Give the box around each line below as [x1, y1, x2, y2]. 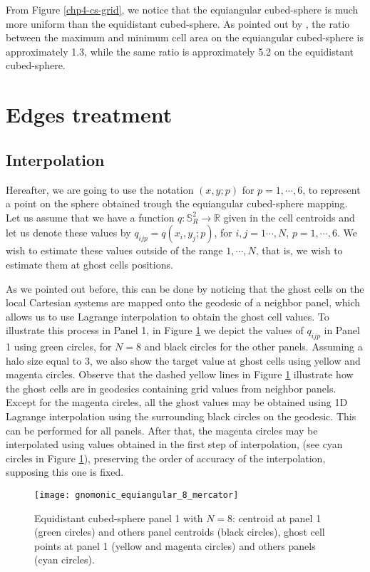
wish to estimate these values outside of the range [6, 243, 223, 258]
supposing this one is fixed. [6, 464, 124, 479]
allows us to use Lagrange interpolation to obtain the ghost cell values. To [6, 308, 329, 323]
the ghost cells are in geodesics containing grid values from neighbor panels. [6, 380, 336, 395]
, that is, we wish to [255, 243, 343, 258]
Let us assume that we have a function [6, 209, 175, 224]
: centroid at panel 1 [232, 510, 322, 525]
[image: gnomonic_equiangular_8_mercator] [34, 490, 239, 501]
